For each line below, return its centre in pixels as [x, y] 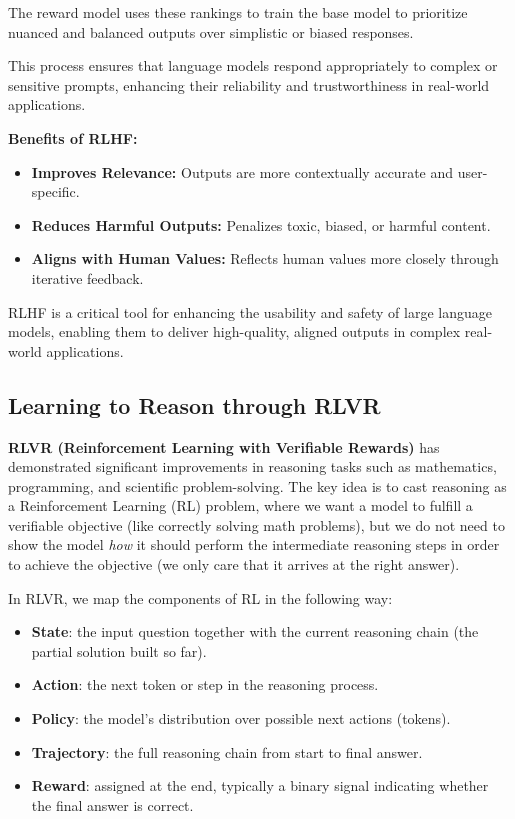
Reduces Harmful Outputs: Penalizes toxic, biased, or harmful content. [261, 224]
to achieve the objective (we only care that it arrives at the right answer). [234, 564]
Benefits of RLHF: [73, 137]
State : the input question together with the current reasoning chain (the [255, 631]
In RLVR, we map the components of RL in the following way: [200, 597]
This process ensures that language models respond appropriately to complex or [253, 65]
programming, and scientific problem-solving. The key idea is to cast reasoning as [257, 485]
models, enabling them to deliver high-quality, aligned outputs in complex [234, 331]
